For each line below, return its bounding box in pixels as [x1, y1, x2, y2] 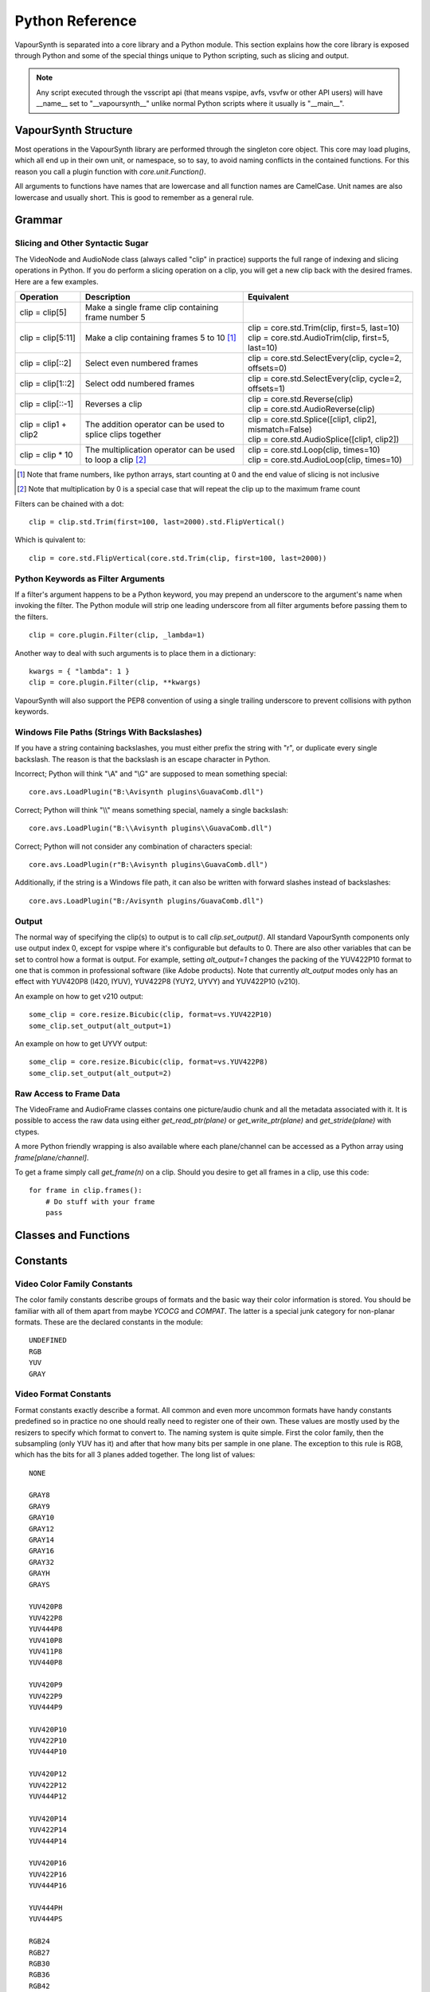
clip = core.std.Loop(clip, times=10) [247, 444, 381, 455]
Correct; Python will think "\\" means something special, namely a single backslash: [14, 805, 288, 814]
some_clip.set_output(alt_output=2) [29, 1069, 172, 1077]
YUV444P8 [29, 1625, 63, 1633]
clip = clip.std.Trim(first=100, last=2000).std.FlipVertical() [29, 518, 286, 527]
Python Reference [14, 12, 137, 29]
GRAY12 [29, 1524, 55, 1533]
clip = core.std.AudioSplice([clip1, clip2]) [247, 433, 400, 445]
